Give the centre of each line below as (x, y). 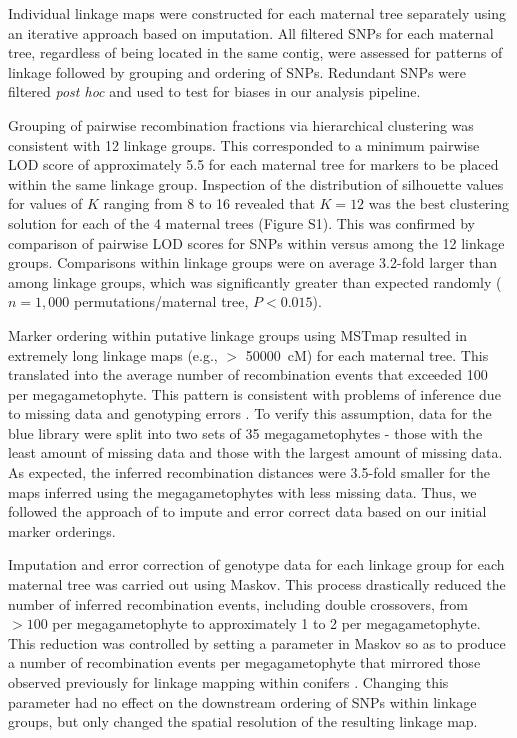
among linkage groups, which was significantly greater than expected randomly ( (255, 281)
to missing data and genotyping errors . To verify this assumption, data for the (250, 413)
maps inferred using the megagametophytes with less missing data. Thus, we (242, 491)
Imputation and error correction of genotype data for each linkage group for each (256, 564)
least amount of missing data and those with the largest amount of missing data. (255, 452)
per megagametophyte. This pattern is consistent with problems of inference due (254, 393)
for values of (45, 203)
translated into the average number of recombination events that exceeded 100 (248, 374)
